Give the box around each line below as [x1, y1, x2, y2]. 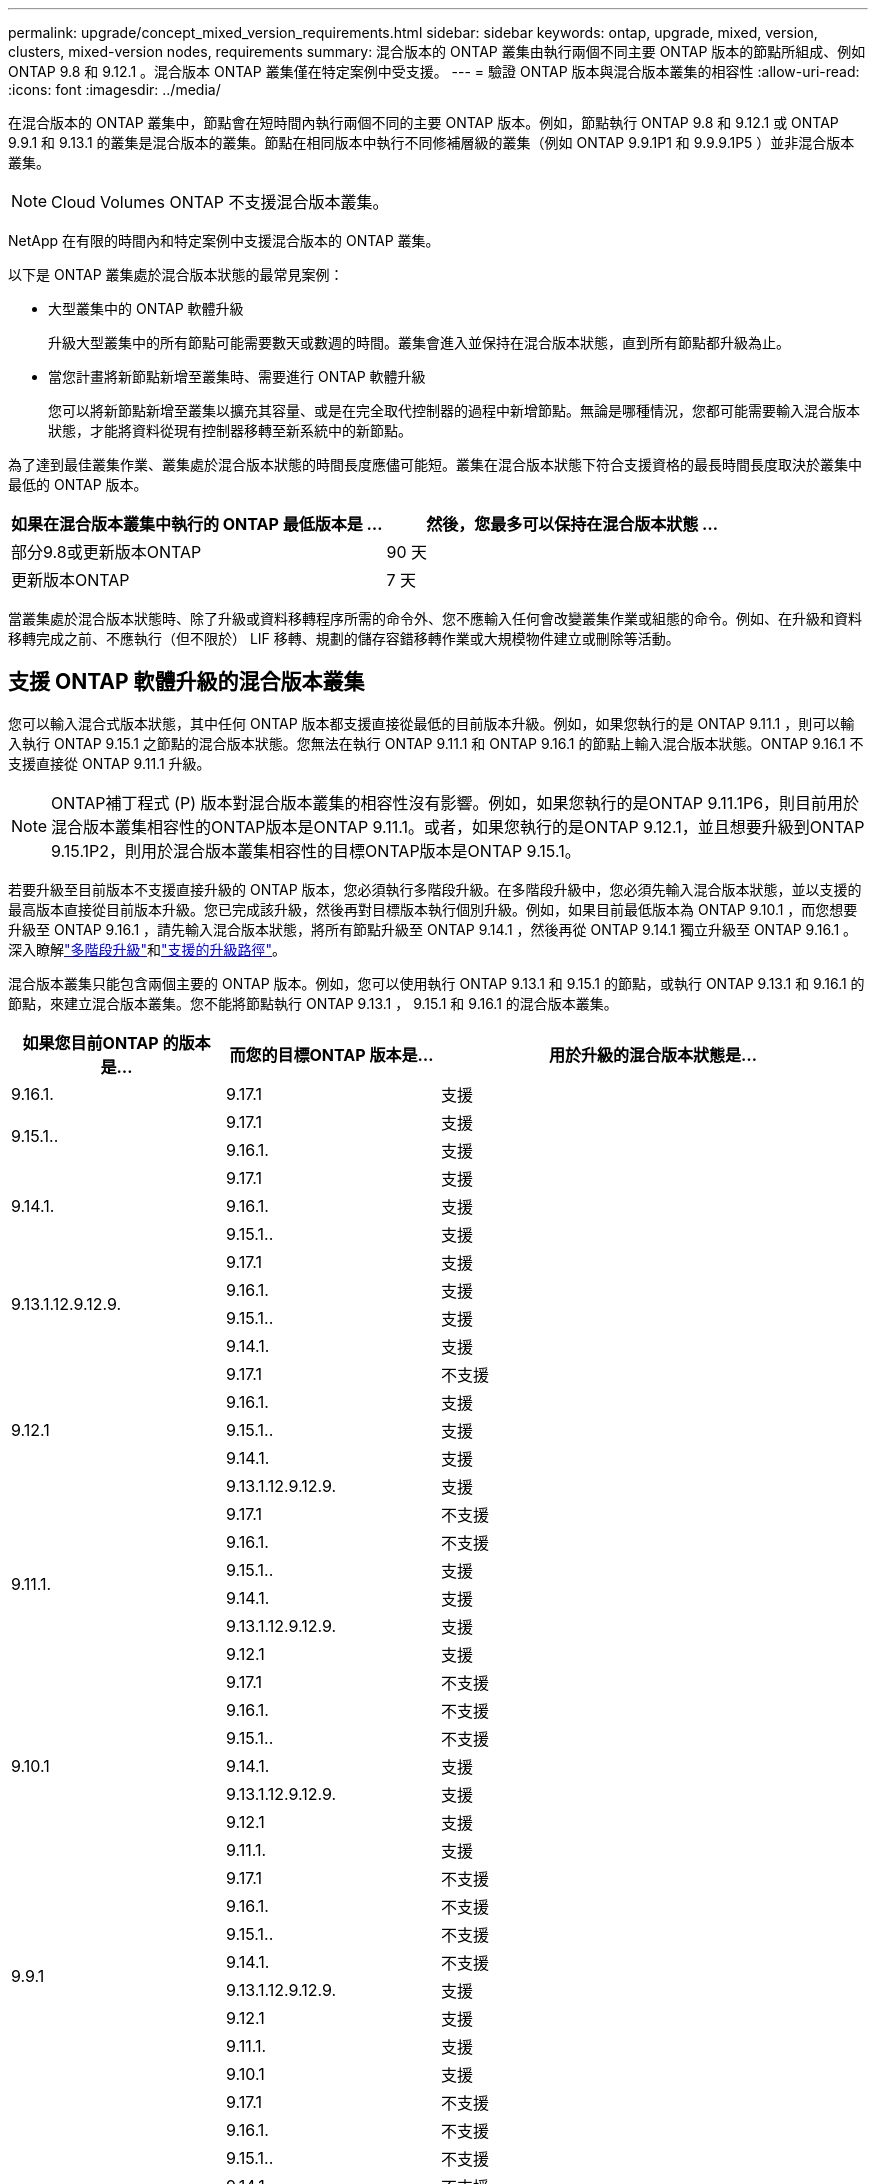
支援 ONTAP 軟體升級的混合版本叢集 [8, 669, 365, 695]
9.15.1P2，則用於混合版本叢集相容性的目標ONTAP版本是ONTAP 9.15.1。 [51, 840, 581, 861]
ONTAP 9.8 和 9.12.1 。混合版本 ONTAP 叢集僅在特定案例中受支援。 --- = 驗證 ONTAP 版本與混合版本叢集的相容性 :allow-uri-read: [8, 63, 860, 80]
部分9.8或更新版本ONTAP [11, 542, 202, 562]
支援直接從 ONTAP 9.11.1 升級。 [8, 754, 211, 772]
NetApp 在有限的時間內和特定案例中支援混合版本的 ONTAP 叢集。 [8, 232, 440, 249]
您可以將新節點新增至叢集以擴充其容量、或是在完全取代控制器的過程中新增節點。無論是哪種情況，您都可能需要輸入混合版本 [48, 402, 860, 419]
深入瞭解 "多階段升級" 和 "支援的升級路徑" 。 [8, 940, 287, 958]
